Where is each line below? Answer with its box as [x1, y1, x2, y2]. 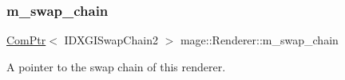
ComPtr [6, 32, 46, 48]
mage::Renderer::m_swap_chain [180, 32, 339, 48]
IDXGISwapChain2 [64, 32, 158, 48]
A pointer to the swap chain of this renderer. [6, 58, 226, 74]
